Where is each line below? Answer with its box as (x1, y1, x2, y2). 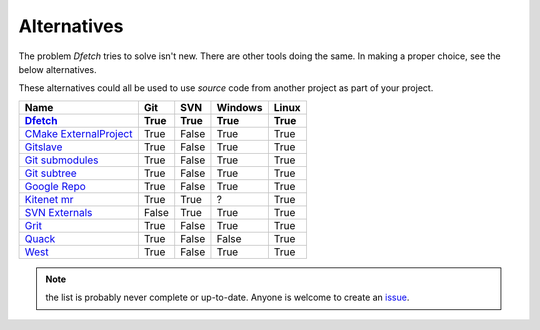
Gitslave (24, 140, 63, 154)
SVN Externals (24, 205, 93, 219)
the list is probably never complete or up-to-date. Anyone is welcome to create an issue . (45, 291, 410, 304)
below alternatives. (18, 63, 97, 75)
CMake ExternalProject (24, 126, 133, 140)
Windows (216, 100, 263, 114)
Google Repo (24, 179, 87, 193)
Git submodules (24, 153, 99, 167)
